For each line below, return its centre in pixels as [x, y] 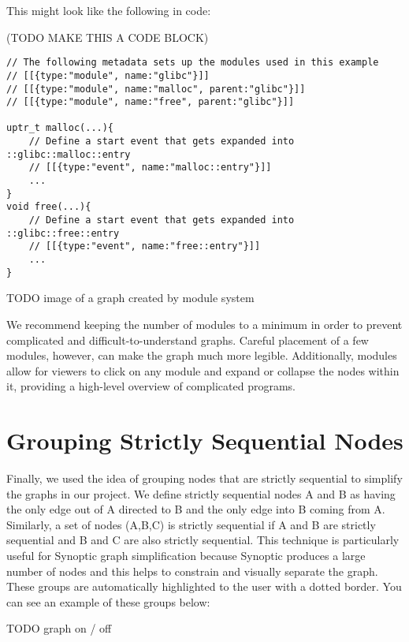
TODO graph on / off [59, 628]
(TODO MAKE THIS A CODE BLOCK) [108, 37]
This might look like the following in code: [109, 10]
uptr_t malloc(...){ [60, 128]
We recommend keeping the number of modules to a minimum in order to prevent [204, 324]
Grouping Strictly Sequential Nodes [205, 440]
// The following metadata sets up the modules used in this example [193, 63]
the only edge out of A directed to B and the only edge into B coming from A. [196, 509]
